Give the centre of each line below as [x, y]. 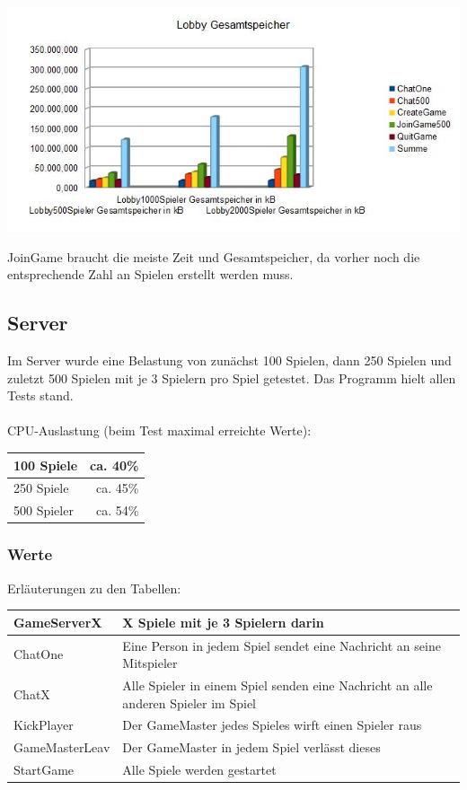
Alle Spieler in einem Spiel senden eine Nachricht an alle [278, 685]
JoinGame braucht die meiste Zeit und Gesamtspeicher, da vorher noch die [214, 256]
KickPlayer [44, 725]
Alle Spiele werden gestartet [199, 770]
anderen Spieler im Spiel [189, 702]
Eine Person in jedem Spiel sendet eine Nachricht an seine [282, 645]
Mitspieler [150, 663]
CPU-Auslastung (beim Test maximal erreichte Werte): [159, 430]
